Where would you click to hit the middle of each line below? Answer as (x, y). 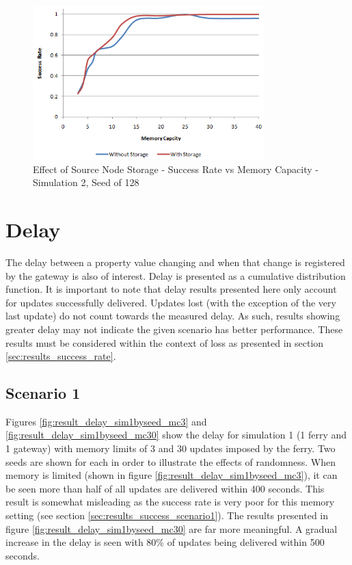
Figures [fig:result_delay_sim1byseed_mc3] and (106, 421)
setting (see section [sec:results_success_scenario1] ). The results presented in (167, 515)
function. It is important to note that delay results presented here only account (171, 289)
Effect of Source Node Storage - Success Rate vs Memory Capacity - (176, 169)
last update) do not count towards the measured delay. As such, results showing (173, 316)
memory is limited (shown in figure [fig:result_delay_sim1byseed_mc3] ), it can (172, 475)
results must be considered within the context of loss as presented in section (165, 342)
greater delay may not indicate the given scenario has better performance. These (174, 329)
